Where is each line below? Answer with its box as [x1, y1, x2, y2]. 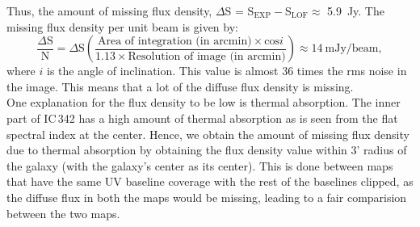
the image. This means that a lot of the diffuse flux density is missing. [6, 78, 354, 95]
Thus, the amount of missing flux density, [6, 2, 212, 19]
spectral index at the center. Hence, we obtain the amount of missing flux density [6, 125, 409, 142]
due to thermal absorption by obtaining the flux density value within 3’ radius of [6, 141, 407, 158]
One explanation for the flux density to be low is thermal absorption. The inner [6, 94, 401, 111]
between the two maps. [6, 204, 120, 221]
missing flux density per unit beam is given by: [6, 18, 238, 35]
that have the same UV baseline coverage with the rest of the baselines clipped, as [6, 173, 414, 190]
